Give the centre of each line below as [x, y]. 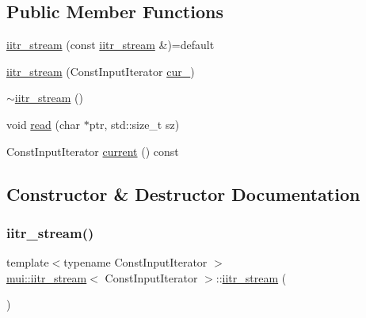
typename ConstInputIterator [135, 262]
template [28, 262]
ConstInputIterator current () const [93, 151]
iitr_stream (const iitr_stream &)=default [111, 45]
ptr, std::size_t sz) [134, 124]
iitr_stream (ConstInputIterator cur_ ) [101, 71]
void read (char [44, 124]
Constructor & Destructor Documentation [183, 193]
